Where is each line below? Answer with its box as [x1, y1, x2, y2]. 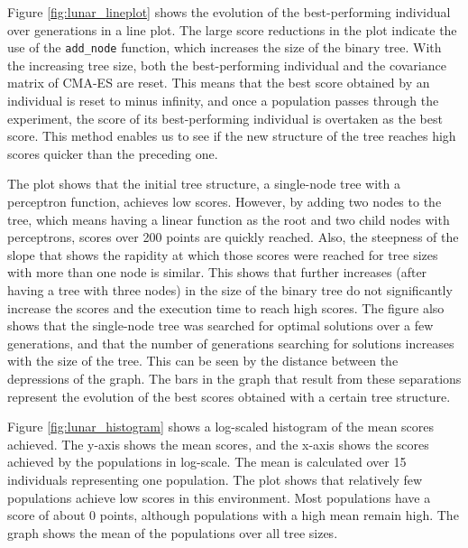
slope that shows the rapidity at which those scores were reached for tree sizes [7, 245, 438, 264]
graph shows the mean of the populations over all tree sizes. [7, 523, 338, 542]
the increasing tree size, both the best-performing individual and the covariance [7, 55, 446, 74]
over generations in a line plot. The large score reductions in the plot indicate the [7, 20, 457, 39]
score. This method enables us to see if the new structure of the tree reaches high [7, 126, 456, 145]
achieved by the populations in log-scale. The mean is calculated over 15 [7, 452, 407, 471]
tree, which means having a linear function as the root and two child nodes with [7, 209, 450, 228]
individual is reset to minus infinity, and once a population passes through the [7, 91, 439, 110]
